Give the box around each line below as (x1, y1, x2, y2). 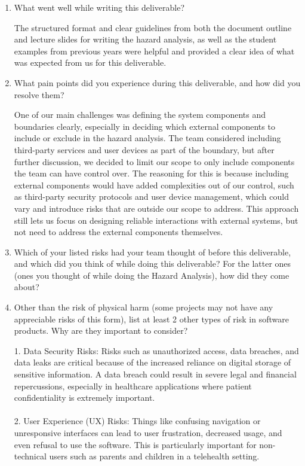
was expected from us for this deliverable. (14, 56, 167, 69)
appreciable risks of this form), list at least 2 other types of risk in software (14, 312, 289, 325)
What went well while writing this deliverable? (14, 1, 185, 13)
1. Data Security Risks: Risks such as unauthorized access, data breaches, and (14, 344, 299, 357)
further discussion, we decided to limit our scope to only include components (14, 155, 295, 167)
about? (14, 281, 39, 293)
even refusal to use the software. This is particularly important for (14, 438, 257, 450)
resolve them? (14, 88, 64, 100)
